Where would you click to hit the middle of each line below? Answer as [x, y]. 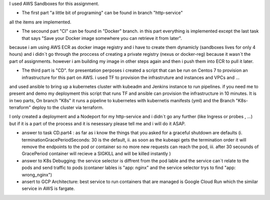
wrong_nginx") [37, 175]
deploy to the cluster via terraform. [68, 108]
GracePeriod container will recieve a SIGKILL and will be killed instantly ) [96, 154]
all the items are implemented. [40, 22]
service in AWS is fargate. [48, 189]
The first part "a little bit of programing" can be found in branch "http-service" [102, 13]
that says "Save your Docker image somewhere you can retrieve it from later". [102, 38]
